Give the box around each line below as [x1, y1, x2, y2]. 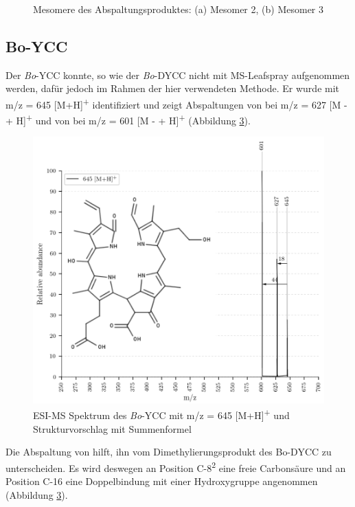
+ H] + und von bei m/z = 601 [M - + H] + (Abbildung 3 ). [5, 111, 251, 127]
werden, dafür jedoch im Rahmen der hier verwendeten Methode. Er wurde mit [5, 81, 340, 95]
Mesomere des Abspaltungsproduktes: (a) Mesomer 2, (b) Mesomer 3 [33, 2, 323, 16]
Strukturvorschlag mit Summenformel [33, 421, 192, 436]
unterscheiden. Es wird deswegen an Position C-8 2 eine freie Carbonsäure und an [5, 458, 346, 475]
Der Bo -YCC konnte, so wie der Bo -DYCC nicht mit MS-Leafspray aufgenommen [5, 67, 350, 82]
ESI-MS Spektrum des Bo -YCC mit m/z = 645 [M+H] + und [33, 406, 290, 422]
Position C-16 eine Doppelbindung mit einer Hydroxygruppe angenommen [5, 474, 318, 488]
